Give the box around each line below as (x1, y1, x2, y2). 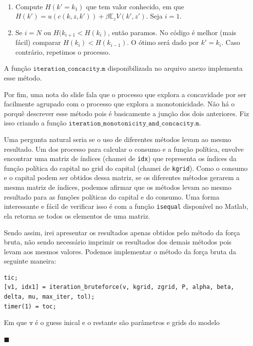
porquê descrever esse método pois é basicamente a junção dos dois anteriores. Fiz (4, 108, 249, 118)
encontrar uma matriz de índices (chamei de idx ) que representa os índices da (4, 153, 236, 163)
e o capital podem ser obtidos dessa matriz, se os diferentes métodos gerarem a (4, 172, 240, 183)
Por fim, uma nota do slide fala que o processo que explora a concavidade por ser (4, 89, 247, 99)
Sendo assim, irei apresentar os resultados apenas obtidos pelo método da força (4, 227, 240, 237)
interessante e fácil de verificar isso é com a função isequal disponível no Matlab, (4, 201, 248, 211)
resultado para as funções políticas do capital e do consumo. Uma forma (4, 191, 219, 202)
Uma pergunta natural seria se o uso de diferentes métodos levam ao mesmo (4, 134, 232, 144)
